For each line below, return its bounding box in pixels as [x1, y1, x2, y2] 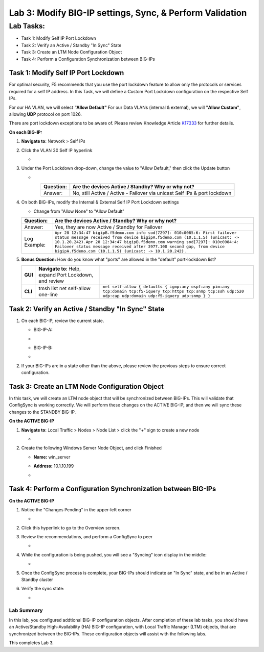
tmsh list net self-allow [38, 285, 91, 292]
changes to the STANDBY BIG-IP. [9, 409, 76, 415]
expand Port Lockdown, [38, 272, 94, 278]
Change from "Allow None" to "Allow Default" [33, 208, 125, 214]
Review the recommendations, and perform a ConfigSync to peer [21, 534, 153, 540]
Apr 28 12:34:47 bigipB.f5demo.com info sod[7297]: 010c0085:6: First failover [54, 230, 237, 235]
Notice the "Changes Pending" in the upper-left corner [21, 506, 132, 512]
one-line [38, 291, 58, 298]
